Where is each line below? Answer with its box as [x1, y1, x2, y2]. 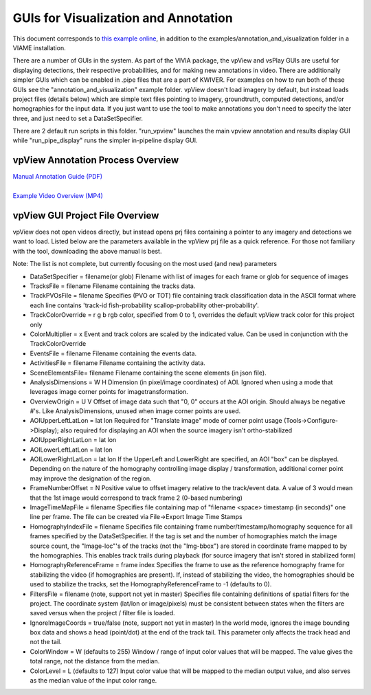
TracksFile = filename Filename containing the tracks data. [30, 282, 196, 290]
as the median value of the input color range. [30, 676, 157, 685]
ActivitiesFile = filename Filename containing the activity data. [30, 359, 205, 367]
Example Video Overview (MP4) [12, 192, 103, 200]
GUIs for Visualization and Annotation [12, 10, 233, 25]
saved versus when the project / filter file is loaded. [30, 609, 175, 617]
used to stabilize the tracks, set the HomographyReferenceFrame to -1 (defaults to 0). [30, 580, 272, 588]
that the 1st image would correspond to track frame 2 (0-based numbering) [30, 494, 243, 502]
